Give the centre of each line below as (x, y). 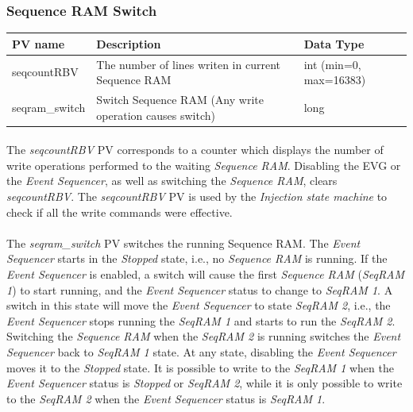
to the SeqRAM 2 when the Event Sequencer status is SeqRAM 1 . (166, 398)
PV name (39, 43)
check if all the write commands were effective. (120, 212)
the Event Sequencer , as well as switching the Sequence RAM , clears (172, 181)
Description (129, 43)
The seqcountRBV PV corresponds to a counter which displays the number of (195, 150)
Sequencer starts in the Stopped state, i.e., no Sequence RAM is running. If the (197, 258)
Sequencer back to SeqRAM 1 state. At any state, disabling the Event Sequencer (201, 352)
